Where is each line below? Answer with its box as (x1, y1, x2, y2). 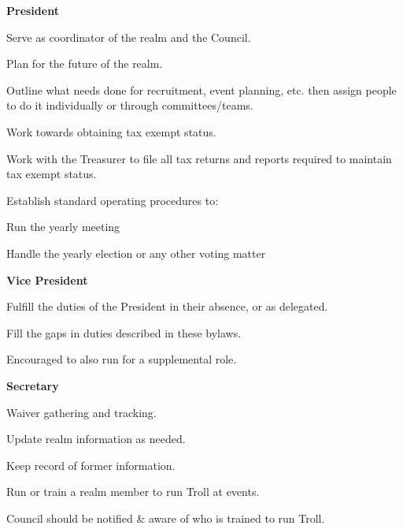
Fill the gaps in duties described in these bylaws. (6, 324, 242, 341)
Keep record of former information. (6, 456, 176, 473)
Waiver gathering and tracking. (6, 404, 157, 420)
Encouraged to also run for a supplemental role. (6, 351, 237, 367)
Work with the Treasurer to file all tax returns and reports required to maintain (6, 150, 392, 166)
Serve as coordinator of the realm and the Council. (6, 28, 251, 45)
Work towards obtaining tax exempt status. (6, 123, 216, 140)
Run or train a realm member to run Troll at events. (6, 483, 260, 500)
